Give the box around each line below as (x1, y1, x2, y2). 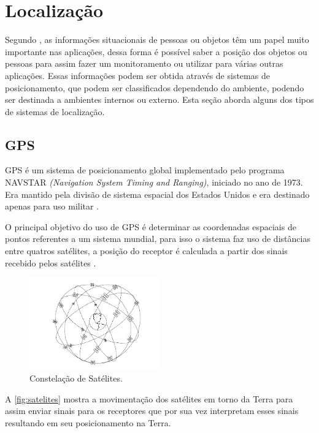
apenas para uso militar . (5, 200, 99, 213)
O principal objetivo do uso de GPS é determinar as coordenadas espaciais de (5, 220, 296, 233)
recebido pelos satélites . (5, 256, 96, 269)
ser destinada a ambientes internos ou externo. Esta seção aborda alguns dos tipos (5, 93, 314, 106)
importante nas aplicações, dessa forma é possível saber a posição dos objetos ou (5, 45, 307, 58)
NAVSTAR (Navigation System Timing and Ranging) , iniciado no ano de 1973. (5, 176, 303, 189)
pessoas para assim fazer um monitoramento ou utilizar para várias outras (5, 57, 283, 70)
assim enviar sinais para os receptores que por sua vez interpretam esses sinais (5, 404, 299, 417)
